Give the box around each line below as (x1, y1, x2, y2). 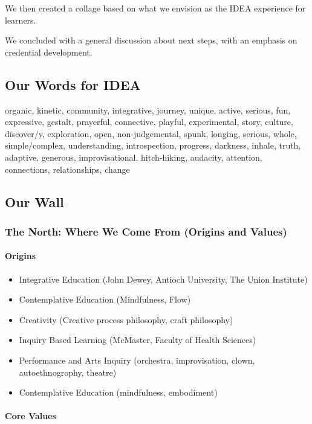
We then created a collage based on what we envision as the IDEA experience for (5, 2, 306, 14)
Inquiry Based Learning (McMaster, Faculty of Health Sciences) (19, 333, 256, 346)
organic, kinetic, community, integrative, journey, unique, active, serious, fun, (5, 103, 291, 116)
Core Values (5, 410, 56, 422)
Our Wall (5, 192, 64, 211)
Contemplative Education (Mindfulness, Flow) (19, 293, 191, 306)
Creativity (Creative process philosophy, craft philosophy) (19, 313, 233, 326)
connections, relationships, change (5, 162, 130, 175)
